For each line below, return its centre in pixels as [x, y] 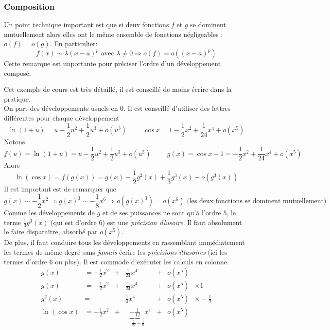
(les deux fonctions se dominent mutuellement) [257, 201]
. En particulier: [74, 43]
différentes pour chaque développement [62, 117]
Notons [15, 141]
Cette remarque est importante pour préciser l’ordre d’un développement [113, 63]
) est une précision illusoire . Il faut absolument [172, 222]
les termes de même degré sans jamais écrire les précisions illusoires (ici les [116, 252]
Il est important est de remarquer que [60, 188]
